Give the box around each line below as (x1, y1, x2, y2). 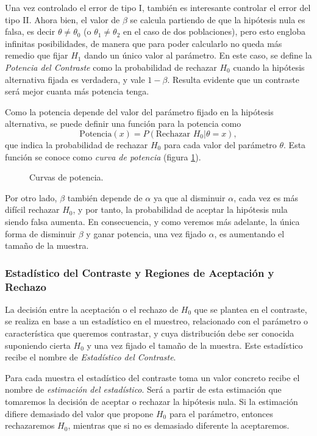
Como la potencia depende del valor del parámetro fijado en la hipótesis (5, 105, 274, 118)
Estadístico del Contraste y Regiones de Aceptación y (5, 265, 274, 280)
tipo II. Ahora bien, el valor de (5, 13, 120, 26)
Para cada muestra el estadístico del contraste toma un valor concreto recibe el (5, 371, 300, 384)
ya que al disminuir (153, 191, 226, 204)
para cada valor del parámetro (163, 138, 277, 151)
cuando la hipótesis (233, 60, 305, 73)
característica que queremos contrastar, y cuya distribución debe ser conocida (5, 327, 294, 340)
